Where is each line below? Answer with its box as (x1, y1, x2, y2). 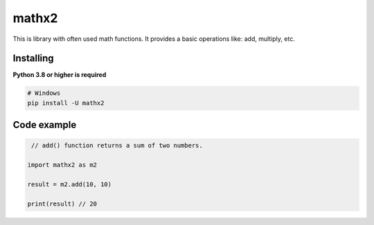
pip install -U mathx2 (27, 99, 105, 107)
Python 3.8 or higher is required (12, 71, 107, 79)
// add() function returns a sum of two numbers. (31, 142, 204, 150)
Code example (12, 119, 77, 131)
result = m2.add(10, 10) (27, 180, 112, 188)
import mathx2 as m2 (27, 161, 97, 169)
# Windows (27, 89, 61, 97)
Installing (12, 53, 55, 64)
